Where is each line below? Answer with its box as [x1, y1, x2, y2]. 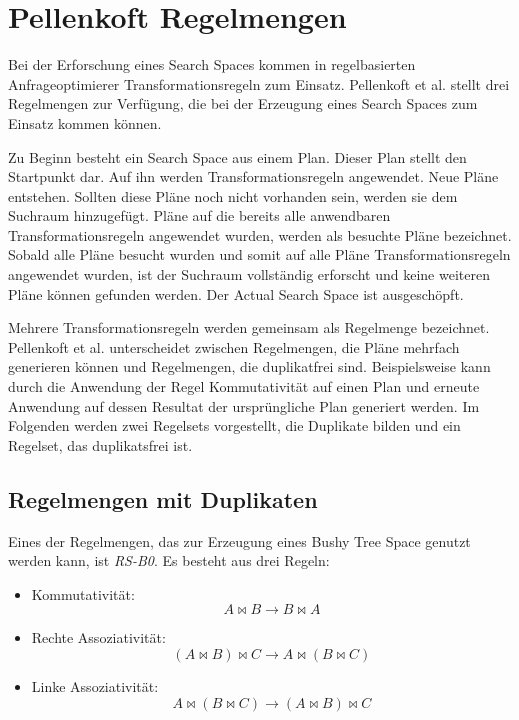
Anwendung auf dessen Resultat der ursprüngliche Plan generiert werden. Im [8, 395, 480, 416]
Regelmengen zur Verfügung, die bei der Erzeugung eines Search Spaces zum [8, 93, 478, 114]
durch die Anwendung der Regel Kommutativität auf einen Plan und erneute [8, 376, 480, 397]
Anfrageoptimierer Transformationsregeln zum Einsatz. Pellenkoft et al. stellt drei [8, 73, 510, 94]
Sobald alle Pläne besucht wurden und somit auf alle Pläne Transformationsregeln [8, 244, 511, 265]
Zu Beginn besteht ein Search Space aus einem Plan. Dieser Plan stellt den [8, 146, 467, 167]
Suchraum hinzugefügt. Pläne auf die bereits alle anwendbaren [8, 205, 391, 226]
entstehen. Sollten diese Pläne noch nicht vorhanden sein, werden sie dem [8, 185, 458, 206]
